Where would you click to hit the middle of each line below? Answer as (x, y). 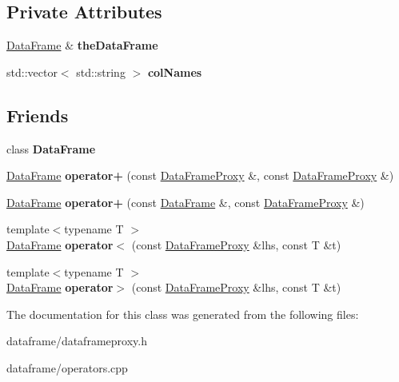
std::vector (32, 72)
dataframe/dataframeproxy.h (77, 341)
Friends (38, 115)
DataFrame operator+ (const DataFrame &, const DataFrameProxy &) (186, 202)
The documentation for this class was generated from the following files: (183, 314)
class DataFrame (51, 148)
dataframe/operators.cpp (67, 367)
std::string (101, 72)
